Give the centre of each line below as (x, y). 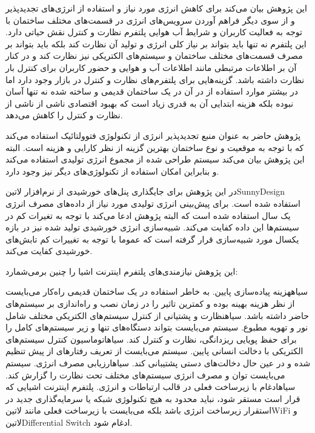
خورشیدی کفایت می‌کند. (49, 251)
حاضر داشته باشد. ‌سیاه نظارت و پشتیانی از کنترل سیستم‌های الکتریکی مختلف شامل (157, 315)
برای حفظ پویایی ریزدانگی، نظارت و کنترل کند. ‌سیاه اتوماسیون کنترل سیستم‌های (151, 339)
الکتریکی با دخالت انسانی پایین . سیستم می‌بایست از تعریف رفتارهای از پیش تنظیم (154, 351)
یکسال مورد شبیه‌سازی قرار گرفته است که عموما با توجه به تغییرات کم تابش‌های (152, 239)
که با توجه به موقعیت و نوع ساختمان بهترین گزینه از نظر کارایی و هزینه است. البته (155, 147)
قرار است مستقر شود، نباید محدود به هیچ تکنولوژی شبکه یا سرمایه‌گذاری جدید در (153, 398)
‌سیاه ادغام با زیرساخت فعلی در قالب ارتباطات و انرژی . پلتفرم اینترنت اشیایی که (151, 387)
